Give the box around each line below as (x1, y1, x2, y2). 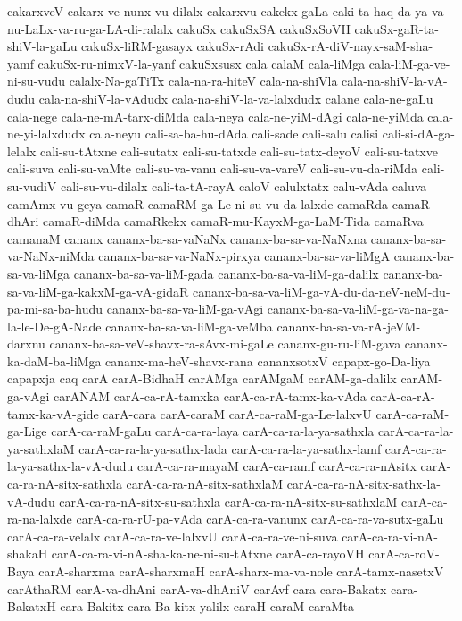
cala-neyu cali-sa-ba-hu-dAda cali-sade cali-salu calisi (89, 124, 379, 143)
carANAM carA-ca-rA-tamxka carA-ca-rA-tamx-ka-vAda (54, 387, 367, 406)
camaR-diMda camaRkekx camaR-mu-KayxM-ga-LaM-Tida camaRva (43, 212, 424, 231)
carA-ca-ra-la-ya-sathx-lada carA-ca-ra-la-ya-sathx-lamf (78, 439, 382, 457)
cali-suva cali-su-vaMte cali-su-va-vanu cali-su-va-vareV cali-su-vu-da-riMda (7, 159, 418, 178)
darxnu (7, 334, 45, 353)
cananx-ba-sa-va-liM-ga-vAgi (106, 299, 264, 318)
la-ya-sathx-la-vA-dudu (7, 457, 134, 475)
